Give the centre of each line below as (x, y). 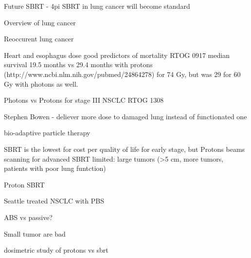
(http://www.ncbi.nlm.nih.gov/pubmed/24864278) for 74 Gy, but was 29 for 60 (122, 74)
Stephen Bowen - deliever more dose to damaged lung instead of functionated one (125, 116)
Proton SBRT (24, 184)
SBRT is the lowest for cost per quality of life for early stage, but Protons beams (125, 149)
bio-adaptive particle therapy (47, 133)
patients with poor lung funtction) (55, 168)
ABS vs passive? (28, 217)
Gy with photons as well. (41, 83)
